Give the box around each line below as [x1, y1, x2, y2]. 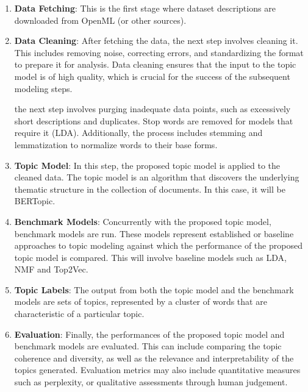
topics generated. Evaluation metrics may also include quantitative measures [14, 363, 301, 376]
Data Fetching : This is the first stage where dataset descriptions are [14, 2, 276, 14]
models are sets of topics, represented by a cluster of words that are [14, 295, 267, 308]
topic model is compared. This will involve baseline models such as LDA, [14, 251, 287, 263]
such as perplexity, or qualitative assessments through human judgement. [14, 376, 288, 388]
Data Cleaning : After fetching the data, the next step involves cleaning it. [14, 34, 298, 47]
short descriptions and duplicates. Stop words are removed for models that [14, 114, 293, 127]
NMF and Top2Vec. [14, 263, 88, 276]
